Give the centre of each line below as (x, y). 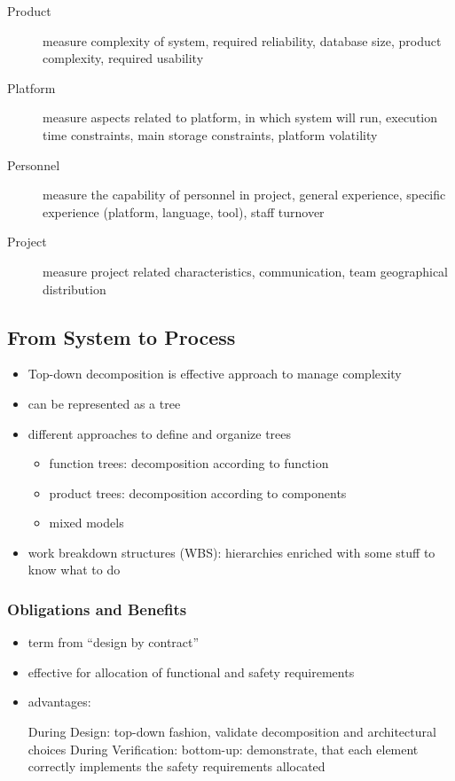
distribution (75, 289)
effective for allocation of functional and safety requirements (191, 672)
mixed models (86, 523)
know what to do (74, 570)
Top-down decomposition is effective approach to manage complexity (215, 374)
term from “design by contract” (114, 642)
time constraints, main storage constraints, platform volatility (210, 134)
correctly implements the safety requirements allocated (177, 766)
